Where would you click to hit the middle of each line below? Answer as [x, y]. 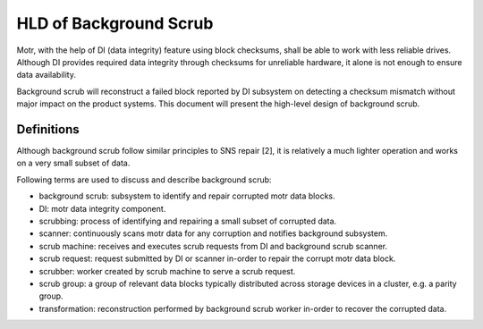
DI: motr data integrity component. [102, 208]
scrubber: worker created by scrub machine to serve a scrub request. [167, 271]
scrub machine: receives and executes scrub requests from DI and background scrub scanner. [213, 246]
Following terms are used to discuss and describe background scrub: [144, 180]
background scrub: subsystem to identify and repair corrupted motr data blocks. [187, 196]
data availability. [46, 75]
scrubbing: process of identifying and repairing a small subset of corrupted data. [188, 221]
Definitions [48, 129]
